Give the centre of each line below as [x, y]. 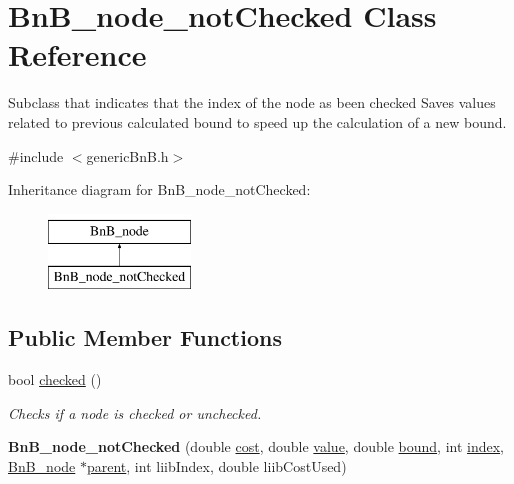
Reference [77, 54]
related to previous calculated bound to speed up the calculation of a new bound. [257, 121]
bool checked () [55, 379]
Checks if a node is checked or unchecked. [135, 412]
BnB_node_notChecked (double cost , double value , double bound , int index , [256, 446]
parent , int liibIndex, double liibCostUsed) [216, 465]
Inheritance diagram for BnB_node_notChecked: [159, 189]
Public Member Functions [145, 337]
